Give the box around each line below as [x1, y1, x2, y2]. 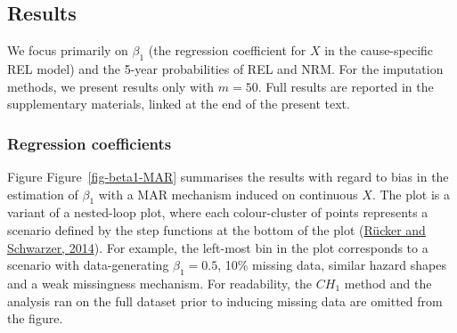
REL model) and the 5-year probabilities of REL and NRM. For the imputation [7, 60, 444, 77]
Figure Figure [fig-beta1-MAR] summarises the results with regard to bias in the [7, 167, 449, 185]
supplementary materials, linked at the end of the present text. [7, 94, 350, 113]
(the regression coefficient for [148, 41, 306, 60]
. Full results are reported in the [257, 77, 434, 95]
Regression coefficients [7, 132, 172, 154]
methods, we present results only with [7, 77, 215, 95]
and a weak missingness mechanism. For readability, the [7, 273, 313, 292]
